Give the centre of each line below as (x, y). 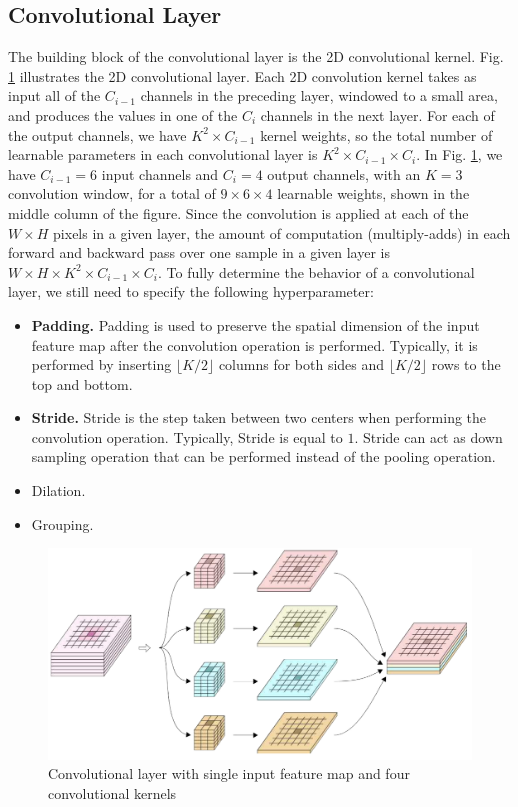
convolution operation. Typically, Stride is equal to (187, 436)
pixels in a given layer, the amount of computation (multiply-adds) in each (282, 232)
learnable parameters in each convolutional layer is (163, 154)
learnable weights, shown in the (373, 193)
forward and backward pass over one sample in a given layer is (199, 252)
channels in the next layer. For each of (377, 114)
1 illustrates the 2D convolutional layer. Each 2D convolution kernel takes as (242, 75)
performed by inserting (101, 364)
